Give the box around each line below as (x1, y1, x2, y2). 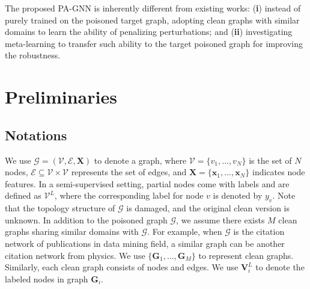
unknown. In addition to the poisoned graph (5, 213, 168, 226)
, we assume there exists (176, 213, 265, 226)
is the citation (233, 225, 285, 238)
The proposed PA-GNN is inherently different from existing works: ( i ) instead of (5, 2, 301, 14)
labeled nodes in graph (5, 272, 88, 285)
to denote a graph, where (94, 154, 187, 166)
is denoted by (213, 189, 263, 202)
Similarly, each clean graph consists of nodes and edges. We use (5, 261, 239, 273)
